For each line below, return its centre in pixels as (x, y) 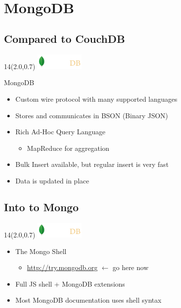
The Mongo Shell (41, 251)
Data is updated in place (52, 180)
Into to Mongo (41, 207)
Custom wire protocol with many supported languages (96, 99)
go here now (131, 267)
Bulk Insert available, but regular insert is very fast (92, 164)
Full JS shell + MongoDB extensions (70, 283)
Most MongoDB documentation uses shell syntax (88, 300)
